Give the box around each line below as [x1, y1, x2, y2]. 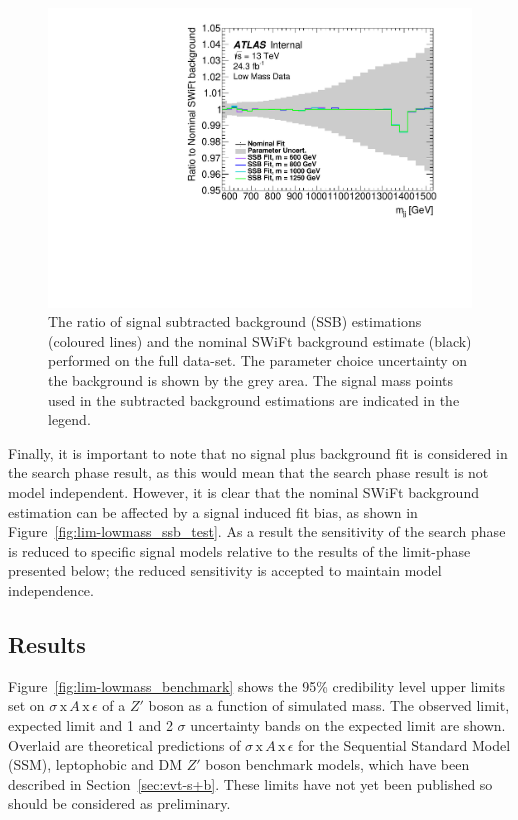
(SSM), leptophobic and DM [8, 754, 183, 775]
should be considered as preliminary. [8, 793, 231, 814]
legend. [48, 409, 91, 430]
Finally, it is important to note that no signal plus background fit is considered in [8, 442, 508, 463]
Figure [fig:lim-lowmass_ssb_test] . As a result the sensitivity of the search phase [8, 521, 506, 542]
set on [8, 695, 45, 716]
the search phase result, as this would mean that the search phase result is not [8, 462, 489, 483]
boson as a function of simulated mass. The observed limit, [148, 695, 510, 716]
